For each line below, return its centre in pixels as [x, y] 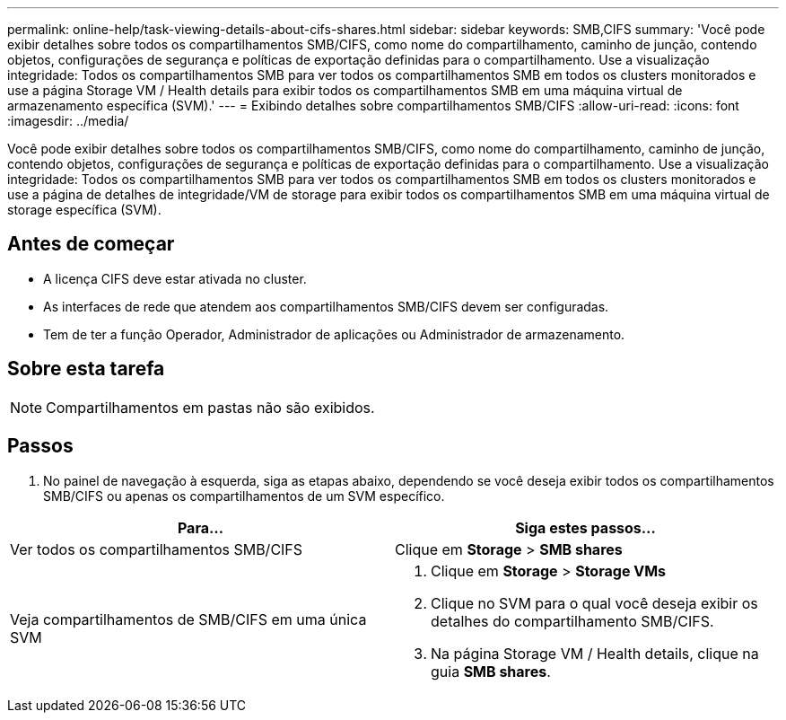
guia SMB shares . [491, 671]
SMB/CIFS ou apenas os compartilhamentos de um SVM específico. [244, 496]
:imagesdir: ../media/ [68, 121]
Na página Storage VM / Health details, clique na [595, 653]
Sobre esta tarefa [86, 369]
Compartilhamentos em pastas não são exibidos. [210, 407]
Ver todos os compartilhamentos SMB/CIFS [157, 549]
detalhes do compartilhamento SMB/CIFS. [572, 621]
